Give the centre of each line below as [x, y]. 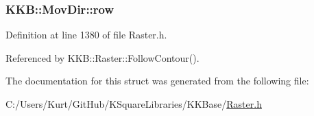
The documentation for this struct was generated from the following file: [157, 81]
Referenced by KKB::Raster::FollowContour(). [102, 57]
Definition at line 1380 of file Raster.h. [86, 35]
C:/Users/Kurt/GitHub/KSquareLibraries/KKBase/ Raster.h [134, 104]
